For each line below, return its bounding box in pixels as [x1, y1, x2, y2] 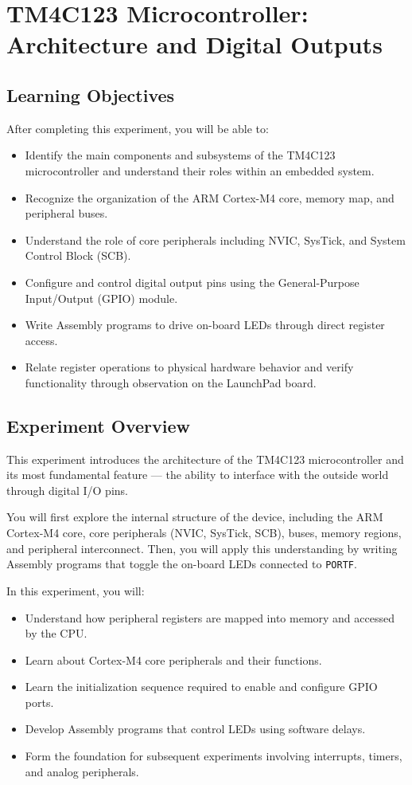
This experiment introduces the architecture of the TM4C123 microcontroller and [6, 450, 404, 467]
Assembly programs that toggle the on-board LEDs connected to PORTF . [6, 555, 357, 572]
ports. [25, 693, 54, 710]
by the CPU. [25, 625, 87, 642]
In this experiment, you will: [6, 582, 145, 599]
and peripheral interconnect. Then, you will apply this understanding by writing [6, 540, 398, 556]
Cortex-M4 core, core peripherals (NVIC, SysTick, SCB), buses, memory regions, [6, 524, 402, 541]
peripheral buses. [25, 205, 108, 222]
